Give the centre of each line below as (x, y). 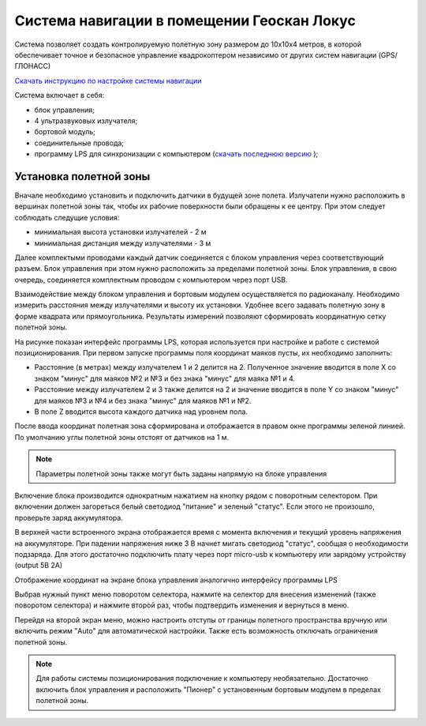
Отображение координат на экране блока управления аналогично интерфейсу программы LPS (176, 580)
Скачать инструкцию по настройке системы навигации (108, 81)
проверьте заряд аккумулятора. (69, 517)
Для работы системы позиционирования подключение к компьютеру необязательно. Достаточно (202, 679)
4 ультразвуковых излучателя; (86, 120)
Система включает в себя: (60, 96)
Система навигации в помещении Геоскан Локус (185, 21)
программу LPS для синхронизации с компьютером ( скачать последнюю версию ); (176, 154)
